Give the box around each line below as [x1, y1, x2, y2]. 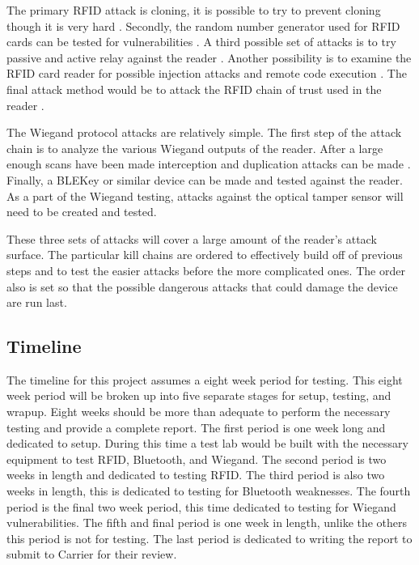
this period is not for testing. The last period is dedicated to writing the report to [6, 529, 413, 546]
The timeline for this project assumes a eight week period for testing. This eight [6, 371, 403, 388]
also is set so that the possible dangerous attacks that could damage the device [6, 278, 398, 295]
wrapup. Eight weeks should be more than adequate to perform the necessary [6, 403, 391, 420]
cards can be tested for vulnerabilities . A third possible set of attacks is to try [6, 33, 396, 50]
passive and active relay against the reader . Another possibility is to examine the [6, 49, 412, 66]
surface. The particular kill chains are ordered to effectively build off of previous [6, 246, 403, 263]
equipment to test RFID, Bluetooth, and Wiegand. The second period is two [6, 450, 387, 467]
